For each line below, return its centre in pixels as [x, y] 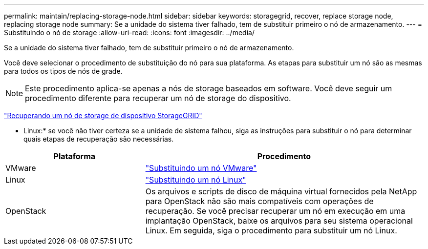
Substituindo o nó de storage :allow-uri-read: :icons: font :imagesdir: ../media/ [129, 32]
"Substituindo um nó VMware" [201, 168]
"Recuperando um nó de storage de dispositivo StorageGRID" [103, 115]
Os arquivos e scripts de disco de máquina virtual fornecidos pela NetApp [281, 191]
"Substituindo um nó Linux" [196, 180]
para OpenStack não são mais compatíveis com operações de [259, 201]
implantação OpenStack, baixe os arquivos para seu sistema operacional [279, 221]
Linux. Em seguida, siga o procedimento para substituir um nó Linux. [271, 230]
